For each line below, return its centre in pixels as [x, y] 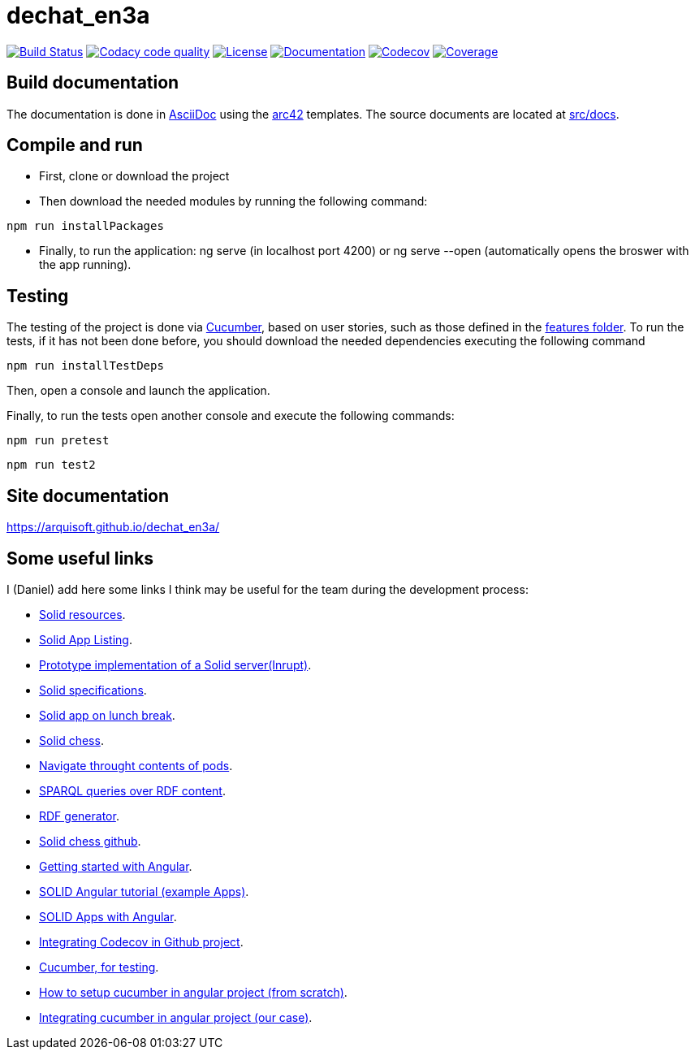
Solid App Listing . [86, 639]
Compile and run [75, 145]
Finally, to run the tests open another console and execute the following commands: [231, 416]
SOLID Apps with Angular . [108, 916]
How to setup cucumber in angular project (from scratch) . [193, 992]
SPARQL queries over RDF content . [132, 790]
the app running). [85, 265]
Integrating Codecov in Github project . [141, 941]
